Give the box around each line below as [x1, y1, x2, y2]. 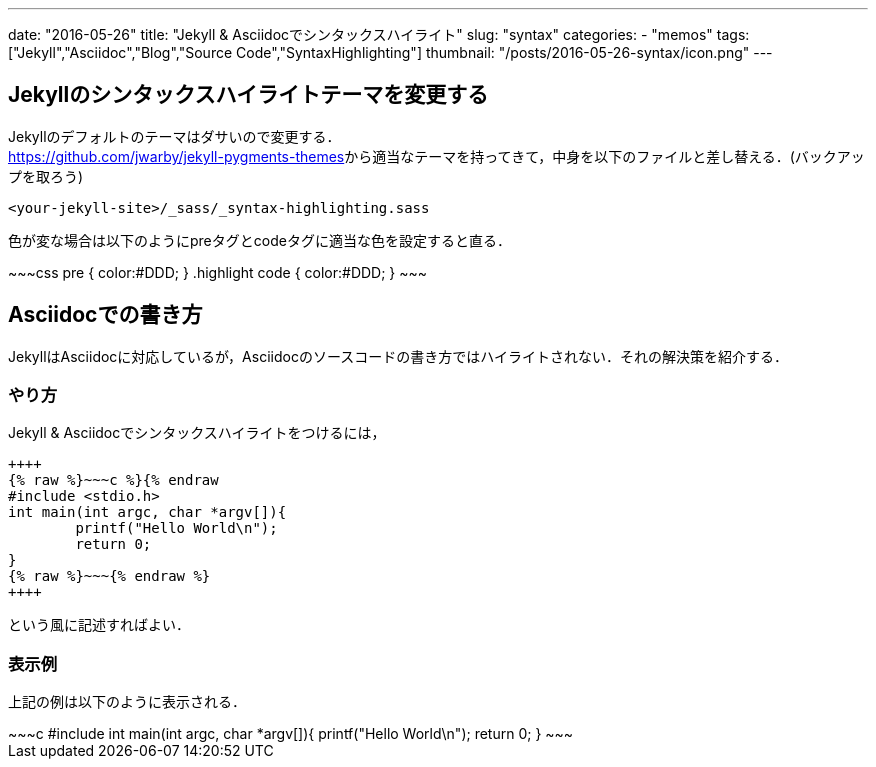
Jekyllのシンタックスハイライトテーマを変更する [8, 82, 489, 108]
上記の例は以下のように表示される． [8, 693, 246, 711]
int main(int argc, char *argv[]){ [8, 504, 287, 521]
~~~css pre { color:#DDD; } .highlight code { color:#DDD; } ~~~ [8, 263, 428, 281]
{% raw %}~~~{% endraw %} [8, 568, 211, 585]
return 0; [75, 536, 152, 553]
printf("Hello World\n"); [75, 520, 278, 537]
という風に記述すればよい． [8, 616, 190, 634]
